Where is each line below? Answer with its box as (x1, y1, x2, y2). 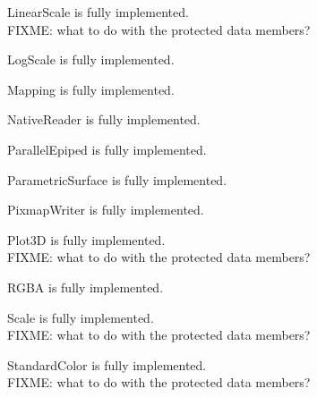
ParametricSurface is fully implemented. (7, 170, 227, 189)
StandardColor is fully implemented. (7, 355, 207, 374)
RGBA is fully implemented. (7, 277, 164, 296)
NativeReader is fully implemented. (7, 110, 201, 129)
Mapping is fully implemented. (7, 80, 175, 98)
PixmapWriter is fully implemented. (7, 200, 204, 219)
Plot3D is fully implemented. (7, 230, 166, 249)
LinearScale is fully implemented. (7, 3, 189, 21)
